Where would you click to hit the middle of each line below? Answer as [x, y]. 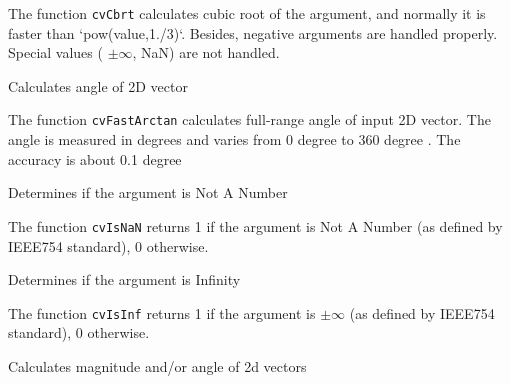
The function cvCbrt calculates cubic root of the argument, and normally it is [247, 13]
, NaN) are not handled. [206, 52]
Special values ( [55, 52]
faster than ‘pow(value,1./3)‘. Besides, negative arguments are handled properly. [253, 32]
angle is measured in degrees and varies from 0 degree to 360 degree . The [234, 139]
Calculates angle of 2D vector [98, 85]
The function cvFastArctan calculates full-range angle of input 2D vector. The [249, 119]
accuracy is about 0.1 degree [95, 158]
